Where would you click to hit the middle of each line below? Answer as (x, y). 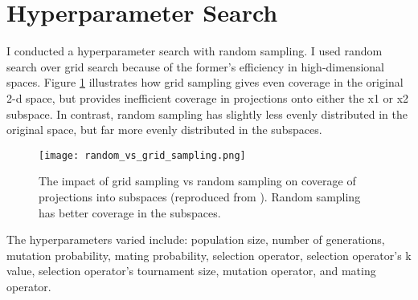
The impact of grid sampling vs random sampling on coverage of (197, 181)
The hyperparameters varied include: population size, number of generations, (196, 239)
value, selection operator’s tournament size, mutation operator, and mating (191, 271)
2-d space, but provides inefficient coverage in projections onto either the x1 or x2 (208, 97)
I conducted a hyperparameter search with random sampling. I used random (195, 51)
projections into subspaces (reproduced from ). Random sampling (200, 196)
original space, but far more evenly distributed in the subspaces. (164, 130)
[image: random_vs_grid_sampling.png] (142, 155)
